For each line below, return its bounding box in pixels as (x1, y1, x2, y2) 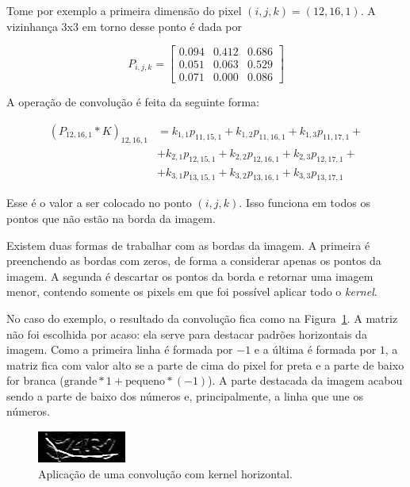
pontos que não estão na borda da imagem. (6, 209, 216, 226)
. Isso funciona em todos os (239, 194, 370, 211)
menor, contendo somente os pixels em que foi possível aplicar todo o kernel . (6, 283, 377, 300)
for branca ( (6, 372, 64, 389)
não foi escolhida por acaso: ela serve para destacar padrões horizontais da (6, 325, 367, 342)
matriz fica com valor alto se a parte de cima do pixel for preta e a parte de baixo (6, 356, 404, 373)
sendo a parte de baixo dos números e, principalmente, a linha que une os (6, 387, 363, 404)
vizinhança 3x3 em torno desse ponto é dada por (6, 17, 242, 34)
